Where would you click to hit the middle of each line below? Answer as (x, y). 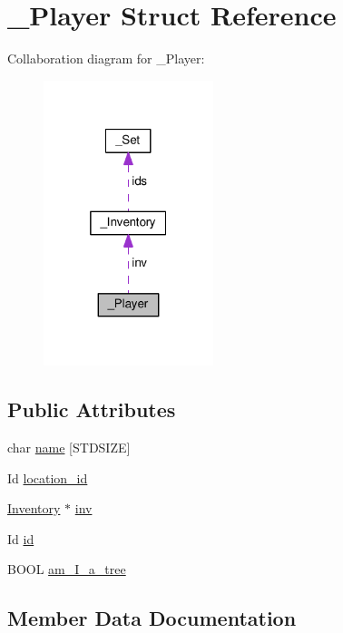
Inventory (34, 508)
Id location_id (48, 477)
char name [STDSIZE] (69, 448)
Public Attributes (92, 409)
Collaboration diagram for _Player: (106, 58)
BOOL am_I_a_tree (67, 569)
